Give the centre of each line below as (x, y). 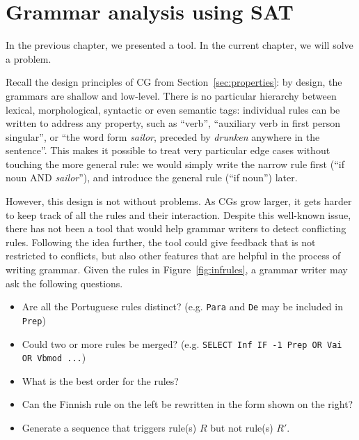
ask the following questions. (64, 283)
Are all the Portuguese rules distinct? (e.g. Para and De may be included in (182, 306)
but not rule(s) (242, 428)
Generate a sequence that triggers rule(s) (109, 428)
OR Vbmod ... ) (54, 357)
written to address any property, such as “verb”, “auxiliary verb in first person (173, 123)
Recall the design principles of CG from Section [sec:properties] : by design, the (174, 82)
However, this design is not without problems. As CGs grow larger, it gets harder (179, 201)
